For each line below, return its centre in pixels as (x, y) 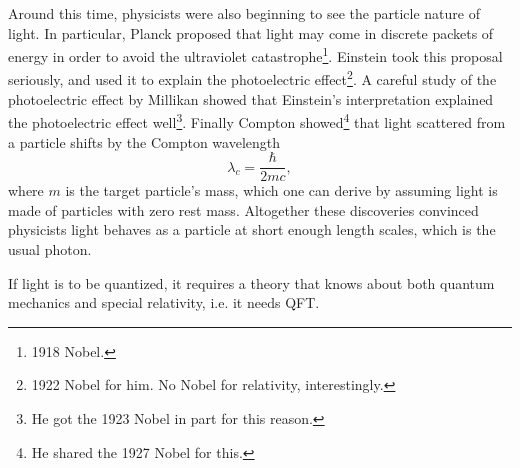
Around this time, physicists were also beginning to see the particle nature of (244, 13)
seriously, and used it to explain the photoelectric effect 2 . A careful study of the (252, 78)
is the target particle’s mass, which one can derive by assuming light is (281, 190)
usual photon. (50, 248)
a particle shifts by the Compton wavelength (144, 141)
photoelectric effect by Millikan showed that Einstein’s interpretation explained (251, 98)
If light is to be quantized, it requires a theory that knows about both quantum (251, 282)
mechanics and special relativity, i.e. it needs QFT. (164, 302)
